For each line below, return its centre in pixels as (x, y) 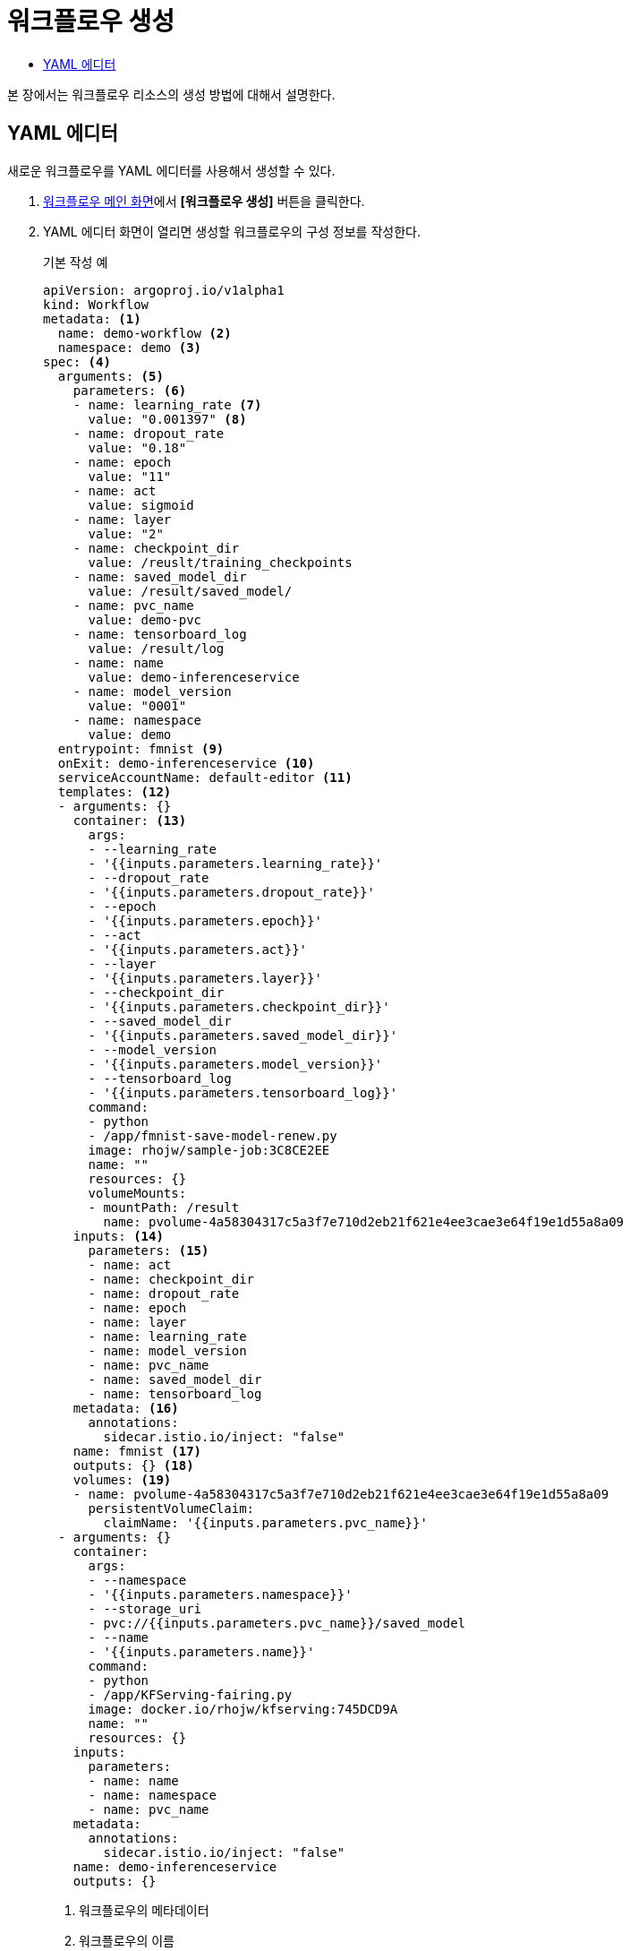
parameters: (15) (149, 1250)
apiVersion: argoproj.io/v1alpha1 (164, 290)
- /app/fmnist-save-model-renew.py (213, 1135)
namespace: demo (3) (130, 347)
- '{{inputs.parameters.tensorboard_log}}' (243, 1092)
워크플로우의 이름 (127, 1940)
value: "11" (130, 476)
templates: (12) (115, 791)
